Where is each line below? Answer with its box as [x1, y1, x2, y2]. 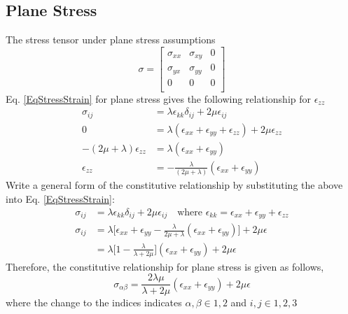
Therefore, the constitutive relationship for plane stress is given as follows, [6, 259, 324, 273]
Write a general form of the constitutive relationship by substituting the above [6, 178, 343, 192]
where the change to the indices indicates [6, 295, 182, 310]
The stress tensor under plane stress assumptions [6, 32, 216, 47]
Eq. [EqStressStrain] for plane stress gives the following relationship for [6, 91, 311, 106]
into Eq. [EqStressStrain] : [6, 191, 115, 206]
